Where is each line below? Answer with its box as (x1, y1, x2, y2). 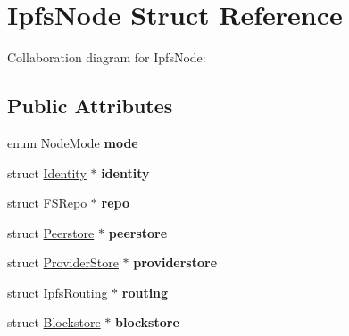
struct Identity (7, 163, 87, 182)
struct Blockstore (7, 313, 101, 332)
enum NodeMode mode (7, 133, 138, 152)
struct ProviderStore (7, 253, 119, 272)
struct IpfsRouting (7, 283, 108, 301)
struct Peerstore (7, 223, 95, 242)
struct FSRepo (7, 193, 87, 212)
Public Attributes (7, 92, 173, 119)
